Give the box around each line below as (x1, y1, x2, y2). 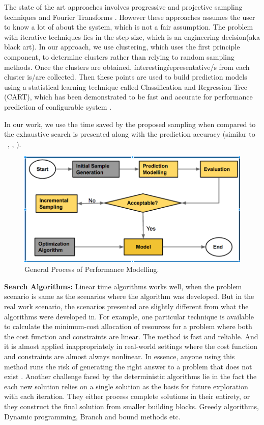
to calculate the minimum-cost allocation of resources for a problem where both (4, 321, 252, 332)
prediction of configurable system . (4, 101, 112, 112)
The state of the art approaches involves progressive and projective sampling (4, 2, 243, 12)
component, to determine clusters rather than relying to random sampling (4, 51, 234, 62)
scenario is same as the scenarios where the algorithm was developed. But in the (4, 291, 254, 302)
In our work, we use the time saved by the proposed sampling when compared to (4, 118, 256, 129)
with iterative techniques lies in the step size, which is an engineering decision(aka (4, 31, 260, 42)
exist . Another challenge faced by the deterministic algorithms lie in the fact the (4, 371, 257, 382)
